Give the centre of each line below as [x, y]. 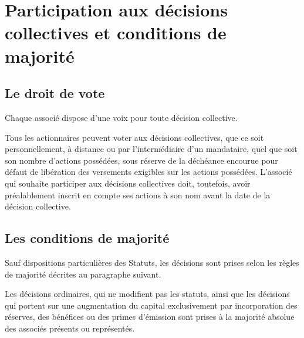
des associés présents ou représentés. [70, 328]
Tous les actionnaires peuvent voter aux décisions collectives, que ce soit [134, 137]
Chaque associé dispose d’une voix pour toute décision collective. [121, 117]
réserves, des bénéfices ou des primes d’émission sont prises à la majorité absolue [150, 317]
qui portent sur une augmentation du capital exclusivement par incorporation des [151, 305]
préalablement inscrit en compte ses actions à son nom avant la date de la [138, 195]
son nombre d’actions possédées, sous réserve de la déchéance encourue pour [141, 160]
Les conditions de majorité [87, 238]
